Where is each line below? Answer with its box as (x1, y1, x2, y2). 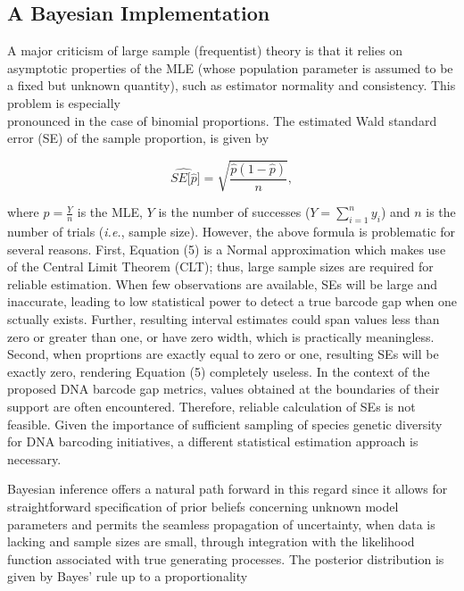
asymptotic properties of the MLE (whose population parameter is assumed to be (7, 58, 453, 77)
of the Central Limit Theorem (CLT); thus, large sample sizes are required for (7, 257, 434, 276)
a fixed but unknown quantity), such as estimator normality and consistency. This (7, 76, 456, 95)
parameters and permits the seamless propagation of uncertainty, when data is (7, 514, 435, 533)
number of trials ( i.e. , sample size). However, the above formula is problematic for (7, 222, 456, 241)
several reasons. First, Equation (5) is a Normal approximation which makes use (7, 239, 446, 258)
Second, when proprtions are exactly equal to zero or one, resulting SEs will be (7, 345, 439, 363)
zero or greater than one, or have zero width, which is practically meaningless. (7, 327, 435, 345)
